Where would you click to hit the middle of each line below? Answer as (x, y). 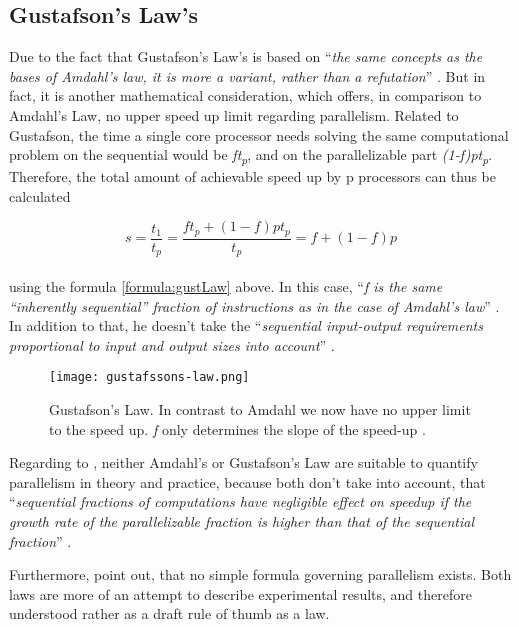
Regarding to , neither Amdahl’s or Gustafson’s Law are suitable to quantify (243, 462)
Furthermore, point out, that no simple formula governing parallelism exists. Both (260, 574)
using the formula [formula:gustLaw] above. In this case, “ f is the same (226, 286)
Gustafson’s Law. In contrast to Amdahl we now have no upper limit (260, 409)
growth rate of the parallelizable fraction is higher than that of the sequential (242, 521)
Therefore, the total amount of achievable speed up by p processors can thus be (253, 176)
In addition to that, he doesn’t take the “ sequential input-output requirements (246, 325)
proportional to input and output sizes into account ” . (172, 344)
